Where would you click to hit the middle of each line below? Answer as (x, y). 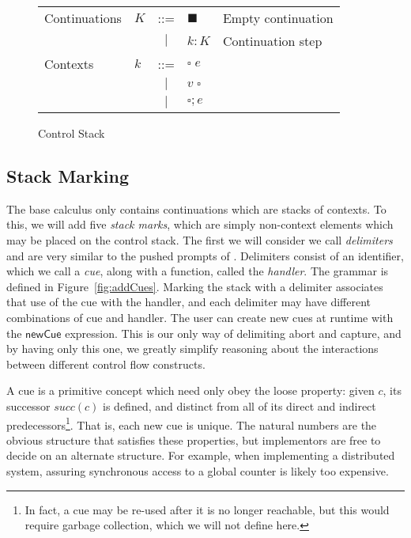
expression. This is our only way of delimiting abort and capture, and (233, 333)
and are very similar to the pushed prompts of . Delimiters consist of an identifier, (205, 255)
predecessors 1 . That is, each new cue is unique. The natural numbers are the (192, 423)
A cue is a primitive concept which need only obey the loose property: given (190, 390)
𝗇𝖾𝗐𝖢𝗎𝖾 (43, 334)
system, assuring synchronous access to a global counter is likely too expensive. (198, 470)
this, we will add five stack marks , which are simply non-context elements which (200, 224)
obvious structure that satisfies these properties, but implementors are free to (194, 439)
